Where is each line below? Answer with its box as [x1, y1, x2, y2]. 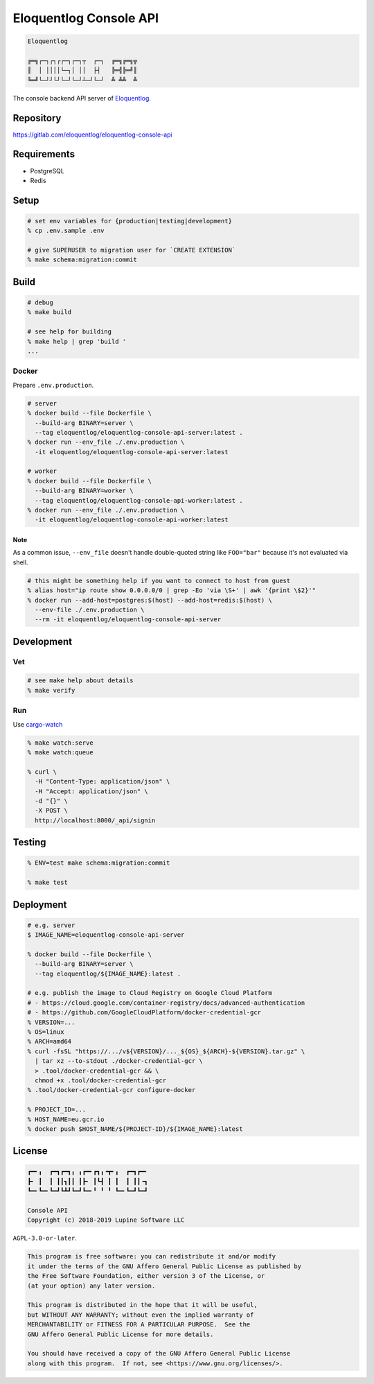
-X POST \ [35, 806, 69, 815]
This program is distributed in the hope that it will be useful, [27, 1301, 258, 1309]
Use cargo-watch [12, 720, 63, 728]
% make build [27, 309, 72, 316]
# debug [27, 299, 53, 306]
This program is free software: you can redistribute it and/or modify [27, 1252, 276, 1261]
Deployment [12, 899, 67, 910]
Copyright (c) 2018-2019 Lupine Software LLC [27, 1216, 185, 1224]
